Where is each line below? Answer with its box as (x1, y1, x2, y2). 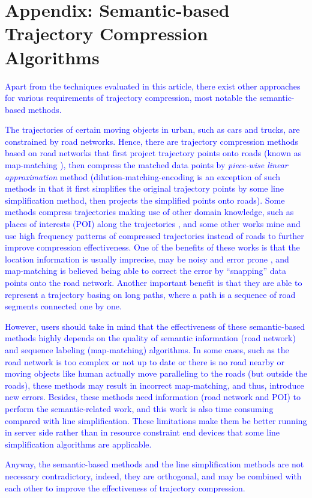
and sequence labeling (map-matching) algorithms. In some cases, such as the (5, 343, 289, 356)
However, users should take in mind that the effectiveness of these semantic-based (5, 320, 305, 332)
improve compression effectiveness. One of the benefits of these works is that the (5, 241, 300, 254)
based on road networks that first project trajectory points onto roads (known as (5, 147, 302, 159)
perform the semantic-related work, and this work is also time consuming (5, 402, 274, 414)
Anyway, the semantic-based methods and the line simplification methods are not (5, 458, 304, 470)
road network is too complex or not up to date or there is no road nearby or (5, 355, 284, 368)
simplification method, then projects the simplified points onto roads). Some (5, 193, 285, 206)
